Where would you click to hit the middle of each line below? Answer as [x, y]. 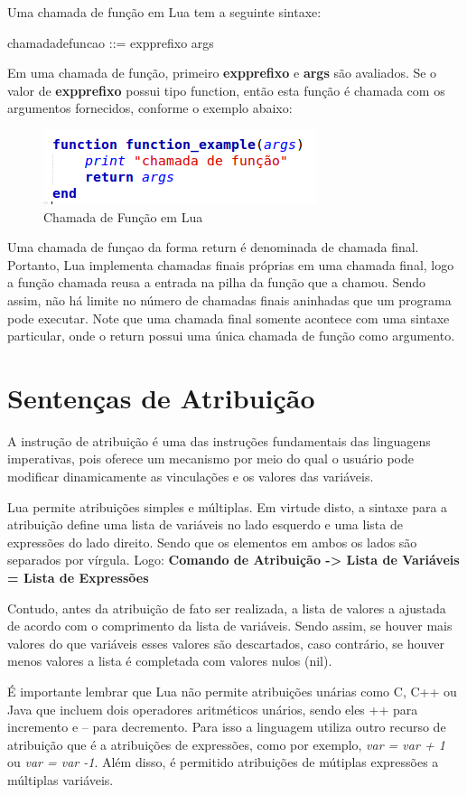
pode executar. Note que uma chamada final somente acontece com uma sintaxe [229, 318]
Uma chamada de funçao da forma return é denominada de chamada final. [213, 247]
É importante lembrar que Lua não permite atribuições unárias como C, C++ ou [232, 691]
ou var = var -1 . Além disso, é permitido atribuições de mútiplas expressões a [223, 762]
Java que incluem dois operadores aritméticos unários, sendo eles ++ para [213, 709]
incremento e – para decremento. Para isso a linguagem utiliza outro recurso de [227, 727]
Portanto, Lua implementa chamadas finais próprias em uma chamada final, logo [231, 264]
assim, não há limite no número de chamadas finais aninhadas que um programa [229, 299]
